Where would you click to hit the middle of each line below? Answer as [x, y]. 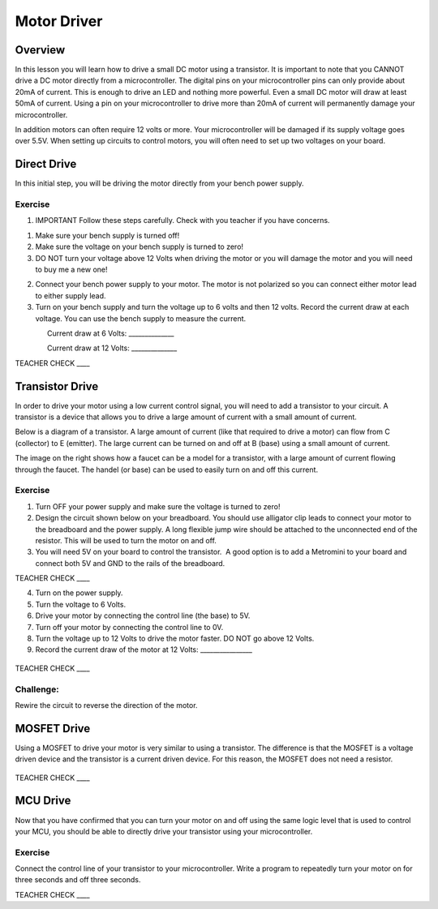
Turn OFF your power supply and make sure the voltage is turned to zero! [158, 506]
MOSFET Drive [53, 729]
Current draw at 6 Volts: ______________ [111, 333]
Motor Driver [59, 21]
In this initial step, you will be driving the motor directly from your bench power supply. [159, 183]
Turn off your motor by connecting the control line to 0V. [129, 627]
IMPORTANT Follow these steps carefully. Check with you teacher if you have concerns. [182, 221]
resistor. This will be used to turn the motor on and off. [126, 540]
